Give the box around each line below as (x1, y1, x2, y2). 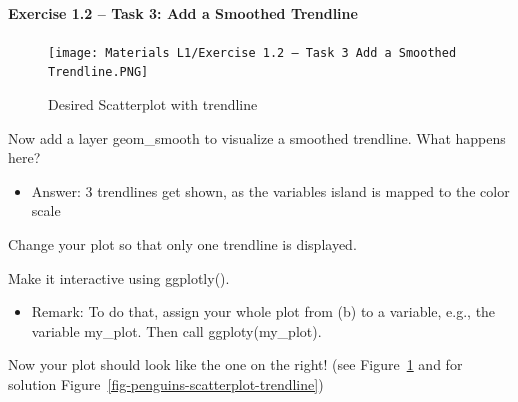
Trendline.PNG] (48, 65, 149, 80)
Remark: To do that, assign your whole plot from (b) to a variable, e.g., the (31, 301, 496, 322)
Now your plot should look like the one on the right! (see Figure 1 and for (8, 354, 463, 375)
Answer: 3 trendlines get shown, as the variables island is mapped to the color (31, 180, 510, 201)
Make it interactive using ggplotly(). (8, 267, 230, 288)
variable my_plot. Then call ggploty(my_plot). (31, 320, 322, 341)
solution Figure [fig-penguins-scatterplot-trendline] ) (8, 374, 324, 395)
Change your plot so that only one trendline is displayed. (8, 234, 357, 255)
